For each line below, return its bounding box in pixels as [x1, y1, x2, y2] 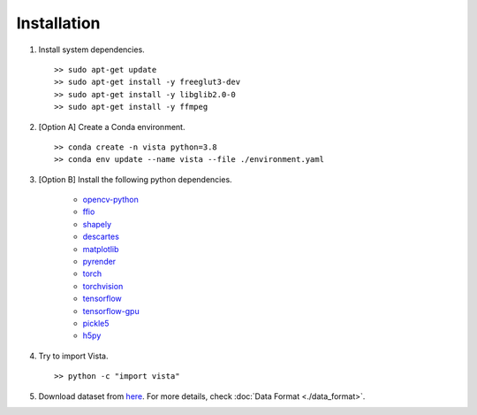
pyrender [82, 257, 117, 267]
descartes [82, 231, 119, 242]
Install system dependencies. [38, 44, 145, 55]
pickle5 [82, 318, 110, 328]
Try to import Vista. [38, 350, 109, 361]
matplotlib [82, 243, 119, 254]
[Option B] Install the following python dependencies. [38, 173, 233, 185]
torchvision [82, 281, 124, 291]
